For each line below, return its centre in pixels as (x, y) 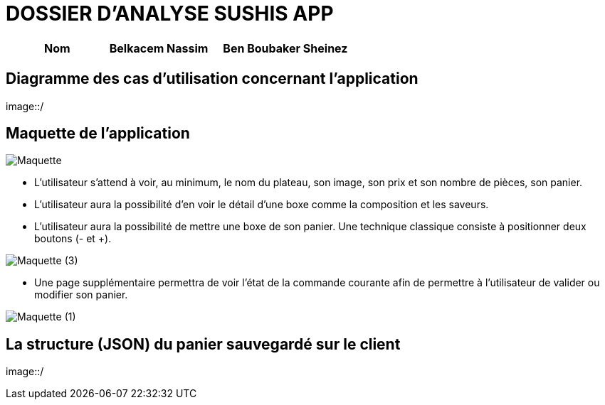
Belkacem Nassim (159, 48)
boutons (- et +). (73, 239)
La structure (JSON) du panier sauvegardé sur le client (203, 344)
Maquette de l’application (98, 134)
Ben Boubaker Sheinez (285, 48)
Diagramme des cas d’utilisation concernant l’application (212, 79)
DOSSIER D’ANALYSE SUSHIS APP (170, 13)
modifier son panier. (81, 295)
